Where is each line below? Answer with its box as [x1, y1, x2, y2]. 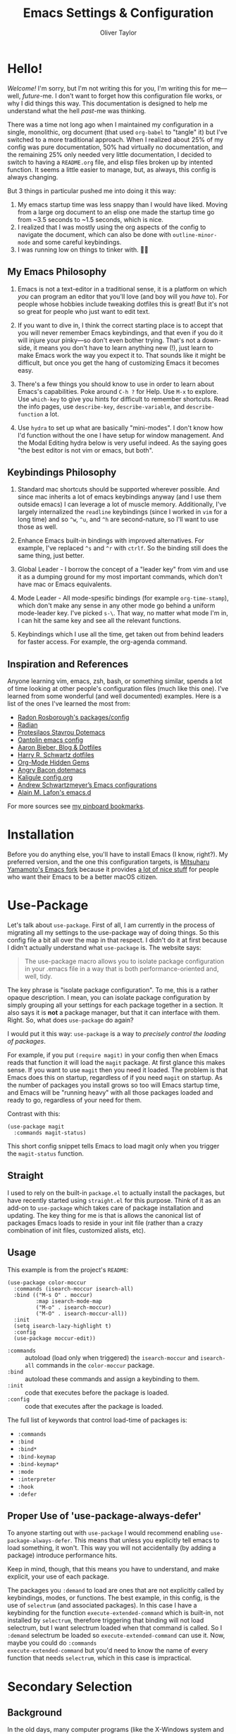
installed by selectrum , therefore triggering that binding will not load [7, 1616, 204, 1624]
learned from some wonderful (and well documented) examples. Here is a [7, 692, 222, 701]
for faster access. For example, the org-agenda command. [17, 638, 188, 646]
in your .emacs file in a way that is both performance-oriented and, [24, 965, 219, 973]
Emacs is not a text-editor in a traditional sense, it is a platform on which [17, 284, 228, 293]
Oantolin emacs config [17, 735, 83, 744]
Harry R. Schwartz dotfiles [17, 751, 94, 760]
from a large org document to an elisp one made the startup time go [17, 207, 215, 216]
